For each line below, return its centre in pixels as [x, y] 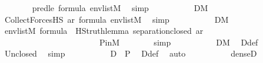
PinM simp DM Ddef [179, 42]
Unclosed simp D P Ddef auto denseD [131, 53]
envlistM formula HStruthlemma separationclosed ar [104, 31]
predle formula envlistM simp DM [120, 8]
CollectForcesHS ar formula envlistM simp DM [116, 19]
